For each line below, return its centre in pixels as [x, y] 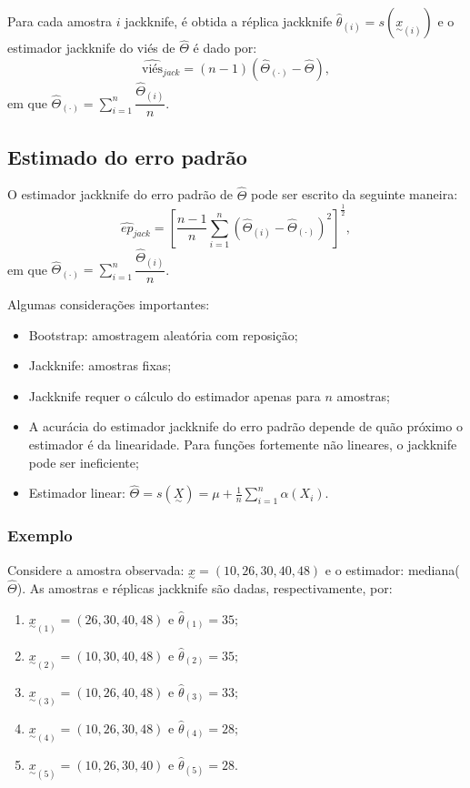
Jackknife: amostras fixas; [100, 365]
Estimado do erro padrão [127, 156]
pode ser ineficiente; [84, 462]
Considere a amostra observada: [96, 569]
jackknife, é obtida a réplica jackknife [229, 21]
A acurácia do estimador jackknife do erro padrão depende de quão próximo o [245, 426]
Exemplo [40, 535]
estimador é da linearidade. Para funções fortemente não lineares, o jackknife [243, 445]
